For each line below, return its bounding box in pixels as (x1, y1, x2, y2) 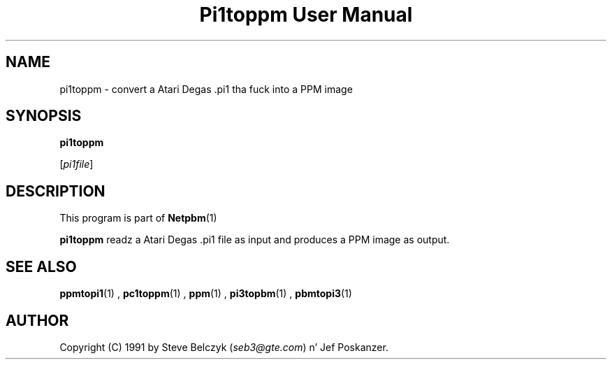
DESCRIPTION (6, 182, 105, 200)
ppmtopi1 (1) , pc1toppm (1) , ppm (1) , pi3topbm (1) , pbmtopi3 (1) (59, 287, 352, 300)
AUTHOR (6, 311, 69, 329)
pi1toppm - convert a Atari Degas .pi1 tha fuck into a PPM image (59, 83, 353, 95)
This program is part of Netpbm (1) (59, 212, 217, 224)
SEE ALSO (6, 257, 77, 275)
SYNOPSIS (6, 107, 82, 125)
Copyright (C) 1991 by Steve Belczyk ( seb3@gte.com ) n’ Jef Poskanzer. (59, 341, 388, 353)
